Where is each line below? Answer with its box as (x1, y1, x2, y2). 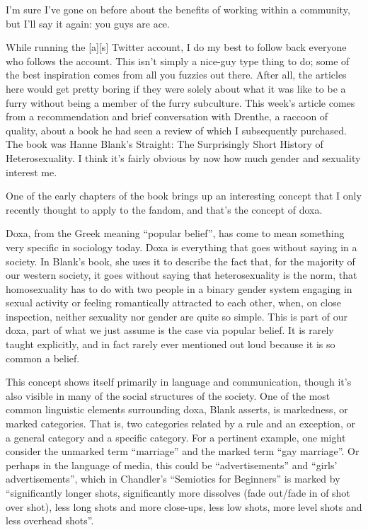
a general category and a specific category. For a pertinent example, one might (6, 430, 346, 444)
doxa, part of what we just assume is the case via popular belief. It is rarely (6, 323, 334, 338)
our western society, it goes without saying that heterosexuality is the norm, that (6, 267, 357, 282)
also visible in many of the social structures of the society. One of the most (6, 388, 330, 403)
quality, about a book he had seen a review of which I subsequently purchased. (6, 122, 347, 137)
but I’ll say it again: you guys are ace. (6, 16, 170, 30)
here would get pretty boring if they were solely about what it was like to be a (6, 81, 346, 96)
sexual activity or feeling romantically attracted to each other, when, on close (6, 295, 341, 310)
